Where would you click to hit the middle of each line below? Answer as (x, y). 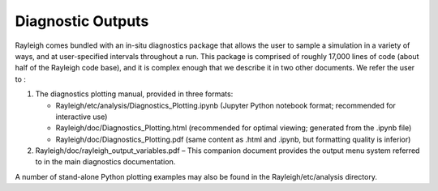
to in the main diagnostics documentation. (105, 162)
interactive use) (82, 117)
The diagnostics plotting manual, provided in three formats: (134, 94)
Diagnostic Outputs (82, 21)
